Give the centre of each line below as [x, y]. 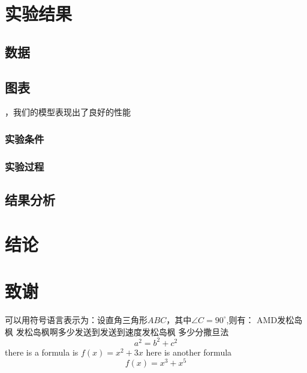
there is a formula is [42, 352]
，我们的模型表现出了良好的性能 [68, 112]
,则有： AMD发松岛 [264, 319]
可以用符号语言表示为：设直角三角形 [76, 319]
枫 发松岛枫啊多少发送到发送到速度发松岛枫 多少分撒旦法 [117, 331]
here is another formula [189, 352]
